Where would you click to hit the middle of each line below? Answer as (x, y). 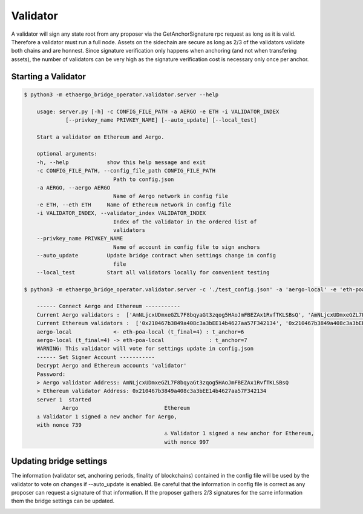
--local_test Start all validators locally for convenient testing (153, 272)
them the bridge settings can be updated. (63, 501)
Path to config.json (143, 179)
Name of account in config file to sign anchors (186, 247)
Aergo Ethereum (126, 408)
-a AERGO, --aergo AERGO (74, 188)
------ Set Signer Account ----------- (96, 357)
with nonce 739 (59, 425)
